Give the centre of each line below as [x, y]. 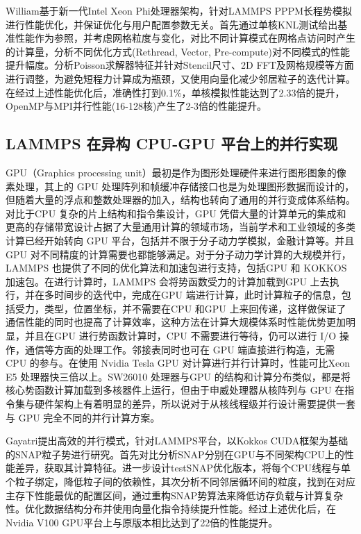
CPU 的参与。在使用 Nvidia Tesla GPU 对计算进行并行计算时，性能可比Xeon [178, 363]
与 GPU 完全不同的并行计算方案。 [83, 417]
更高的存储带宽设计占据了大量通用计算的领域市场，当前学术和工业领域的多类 [180, 227]
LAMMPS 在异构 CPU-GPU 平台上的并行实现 [172, 143]
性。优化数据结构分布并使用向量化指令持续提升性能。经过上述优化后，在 [171, 509]
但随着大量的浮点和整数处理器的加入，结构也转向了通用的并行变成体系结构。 [180, 200]
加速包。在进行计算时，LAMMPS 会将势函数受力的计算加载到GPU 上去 [168, 281]
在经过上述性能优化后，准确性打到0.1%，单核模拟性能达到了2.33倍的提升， [175, 92]
